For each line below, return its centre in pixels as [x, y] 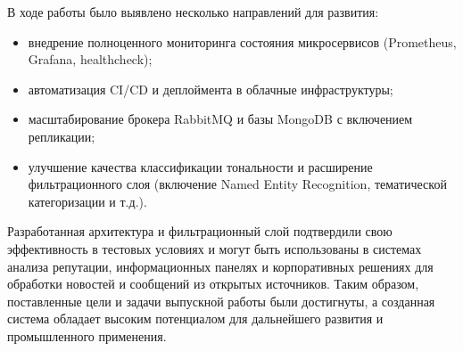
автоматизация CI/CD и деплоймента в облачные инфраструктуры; [211, 89]
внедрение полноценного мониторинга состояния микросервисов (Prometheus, [242, 41]
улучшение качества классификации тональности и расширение [200, 166]
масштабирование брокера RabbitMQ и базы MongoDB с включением [220, 119]
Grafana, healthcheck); [90, 59]
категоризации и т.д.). [87, 201]
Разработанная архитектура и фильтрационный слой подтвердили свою [200, 231]
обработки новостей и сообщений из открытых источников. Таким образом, [213, 284]
